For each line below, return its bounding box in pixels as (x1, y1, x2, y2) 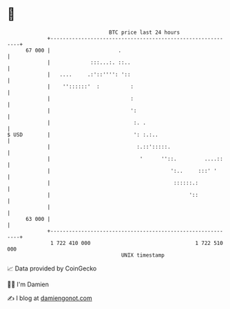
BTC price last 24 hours (109, 29, 180, 36)
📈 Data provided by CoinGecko (7, 264, 97, 273)
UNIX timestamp (121, 251, 165, 259)
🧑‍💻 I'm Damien (7, 280, 50, 288)
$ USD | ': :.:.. (7, 131, 158, 138)
